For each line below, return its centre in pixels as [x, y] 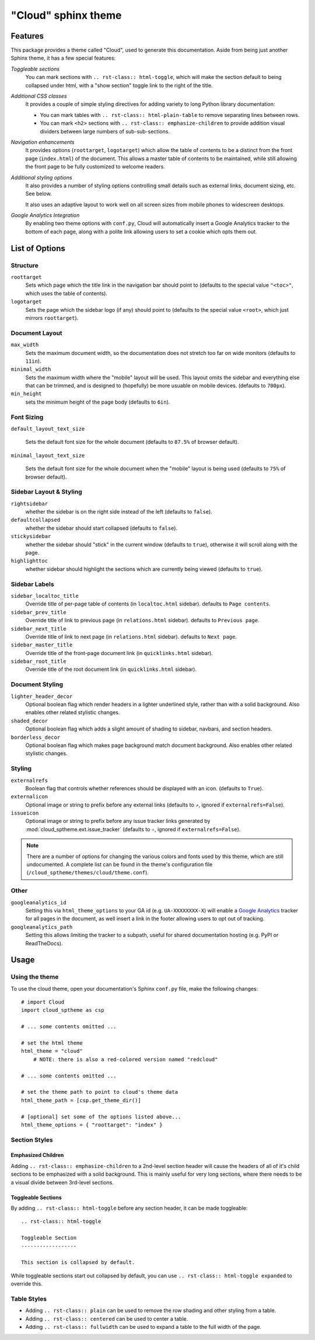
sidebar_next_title [38, 628]
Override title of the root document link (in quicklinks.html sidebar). [111, 669]
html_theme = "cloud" [52, 1051]
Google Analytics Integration [45, 215]
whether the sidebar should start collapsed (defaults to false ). [101, 528]
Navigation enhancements [43, 142]
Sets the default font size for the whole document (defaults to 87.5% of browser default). [132, 442]
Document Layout [36, 333]
